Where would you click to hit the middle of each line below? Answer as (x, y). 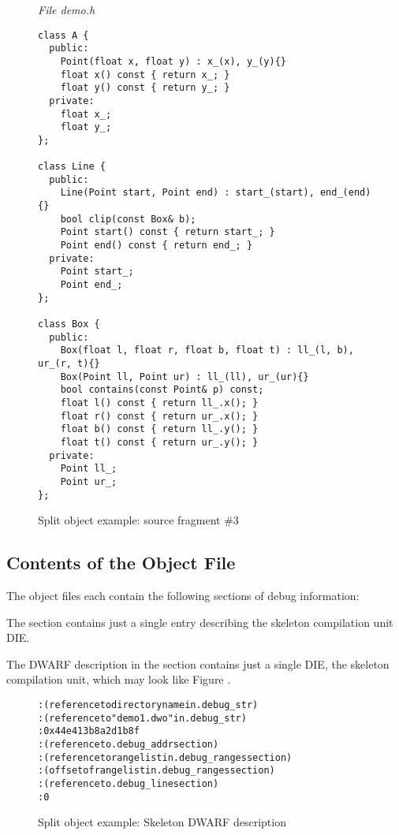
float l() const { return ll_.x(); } (159, 403)
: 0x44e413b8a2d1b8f (89, 731)
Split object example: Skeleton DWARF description (162, 822)
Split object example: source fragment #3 (138, 520)
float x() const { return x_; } (145, 75)
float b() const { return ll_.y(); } (159, 429)
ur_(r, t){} (69, 363)
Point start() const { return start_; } (168, 232)
